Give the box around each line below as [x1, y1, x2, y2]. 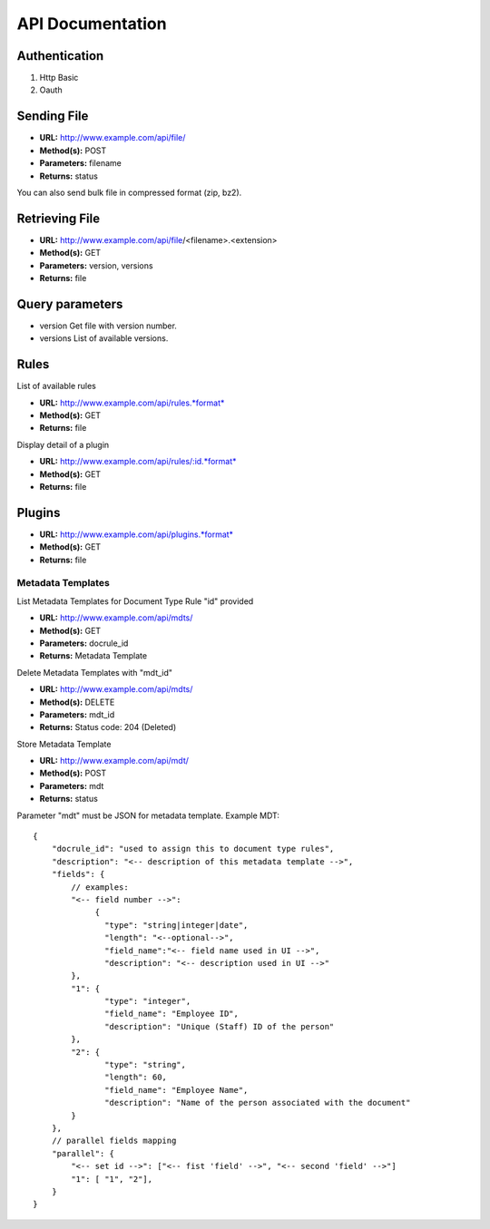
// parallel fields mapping [51, 1136, 177, 1146]
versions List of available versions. [39, 333, 169, 344]
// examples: [71, 882, 129, 892]
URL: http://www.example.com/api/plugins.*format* [39, 529, 234, 540]
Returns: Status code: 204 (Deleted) [39, 722, 177, 733]
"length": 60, [104, 1072, 168, 1083]
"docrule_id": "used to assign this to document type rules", [51, 844, 335, 854]
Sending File [16, 109, 89, 124]
